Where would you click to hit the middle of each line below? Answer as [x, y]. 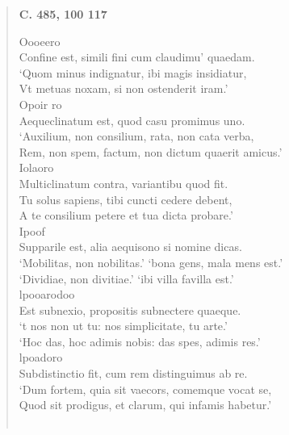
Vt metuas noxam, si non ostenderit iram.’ [124, 88]
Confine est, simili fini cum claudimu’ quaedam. [137, 57]
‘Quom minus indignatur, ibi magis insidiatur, [133, 72]
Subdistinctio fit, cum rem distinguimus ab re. [133, 373]
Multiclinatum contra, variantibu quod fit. [124, 183]
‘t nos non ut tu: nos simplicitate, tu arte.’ [123, 326]
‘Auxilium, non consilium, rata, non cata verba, [136, 136]
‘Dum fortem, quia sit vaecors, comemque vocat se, [145, 389]
